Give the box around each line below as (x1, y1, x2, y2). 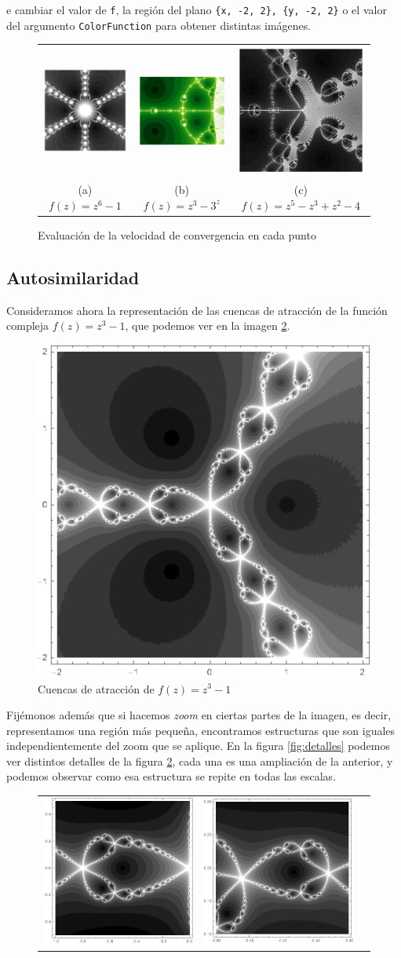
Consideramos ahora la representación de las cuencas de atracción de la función (6, 302, 388, 318)
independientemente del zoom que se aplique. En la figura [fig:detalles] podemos (6, 737, 390, 754)
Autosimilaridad (6, 265, 140, 289)
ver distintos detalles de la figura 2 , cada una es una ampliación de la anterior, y (6, 752, 393, 769)
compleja (6, 317, 49, 334)
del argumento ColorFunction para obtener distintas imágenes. (6, 16, 312, 33)
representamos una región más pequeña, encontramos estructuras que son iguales (6, 722, 396, 738)
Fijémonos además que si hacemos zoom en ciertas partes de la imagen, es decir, (6, 707, 392, 723)
